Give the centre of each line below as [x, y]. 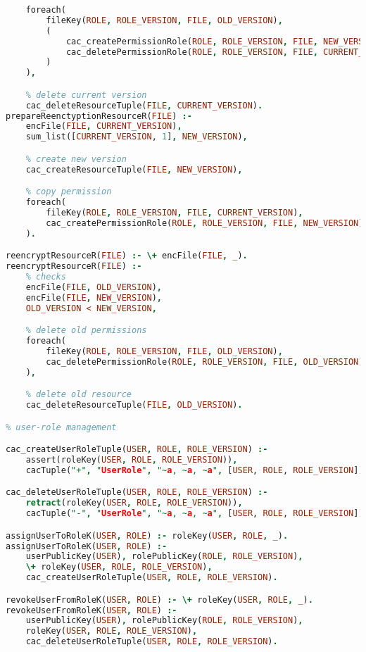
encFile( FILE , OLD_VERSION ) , [94, 287]
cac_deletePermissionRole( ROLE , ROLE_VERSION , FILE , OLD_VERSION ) [205, 362]
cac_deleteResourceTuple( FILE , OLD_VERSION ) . [134, 405]
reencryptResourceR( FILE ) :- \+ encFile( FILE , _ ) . [127, 256]
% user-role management [61, 427]
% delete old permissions [86, 331]
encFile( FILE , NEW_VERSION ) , [94, 297]
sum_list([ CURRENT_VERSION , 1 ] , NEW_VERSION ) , [137, 137]
